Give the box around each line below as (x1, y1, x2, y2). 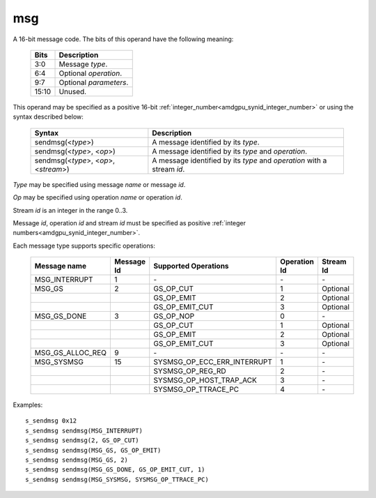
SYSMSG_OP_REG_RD (153, 366, 226, 376)
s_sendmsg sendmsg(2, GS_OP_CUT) (25, 437, 139, 444)
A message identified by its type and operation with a (152, 156, 327, 165)
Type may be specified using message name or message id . (13, 180, 186, 188)
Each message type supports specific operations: (13, 241, 156, 250)
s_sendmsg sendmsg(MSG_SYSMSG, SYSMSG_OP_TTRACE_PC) (25, 475, 209, 483)
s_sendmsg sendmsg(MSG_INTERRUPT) (25, 426, 143, 435)
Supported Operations (153, 262, 229, 271)
